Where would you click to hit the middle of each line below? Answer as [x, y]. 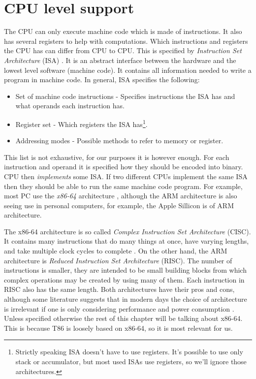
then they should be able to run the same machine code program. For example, [123, 186]
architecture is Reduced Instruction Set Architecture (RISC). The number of [118, 260]
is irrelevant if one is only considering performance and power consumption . [119, 308]
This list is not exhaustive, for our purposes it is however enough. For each [117, 157]
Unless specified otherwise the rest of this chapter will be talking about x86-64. [123, 318]
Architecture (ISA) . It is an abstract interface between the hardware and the [120, 60]
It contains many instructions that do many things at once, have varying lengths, [127, 241]
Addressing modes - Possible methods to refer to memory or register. [119, 141]
